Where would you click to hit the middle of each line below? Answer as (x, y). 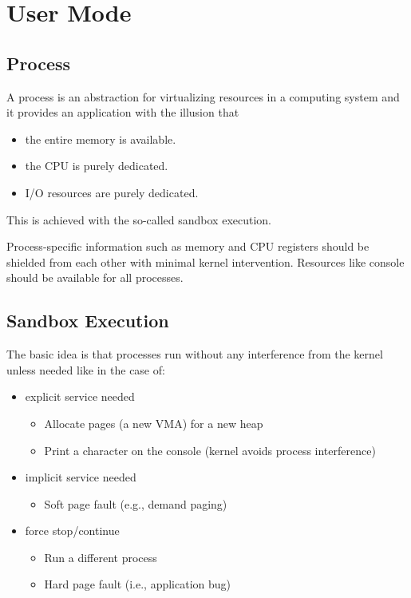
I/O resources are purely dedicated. (112, 192)
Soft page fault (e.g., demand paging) (136, 503)
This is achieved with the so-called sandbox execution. (139, 219)
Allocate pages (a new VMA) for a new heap (154, 423)
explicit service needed (80, 396)
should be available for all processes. (95, 277)
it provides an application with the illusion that (123, 112)
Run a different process (101, 557)
